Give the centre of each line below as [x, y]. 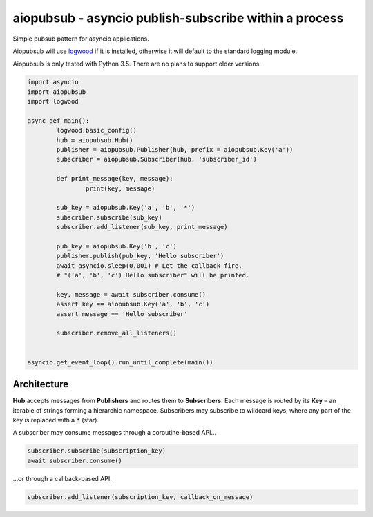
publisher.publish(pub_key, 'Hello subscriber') [140, 256]
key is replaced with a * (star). [56, 420]
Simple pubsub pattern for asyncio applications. [81, 39]
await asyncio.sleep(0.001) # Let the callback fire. [149, 265]
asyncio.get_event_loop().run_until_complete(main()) [120, 362]
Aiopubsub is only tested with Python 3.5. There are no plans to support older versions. [137, 64]
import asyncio [53, 82]
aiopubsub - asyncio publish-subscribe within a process [178, 18]
